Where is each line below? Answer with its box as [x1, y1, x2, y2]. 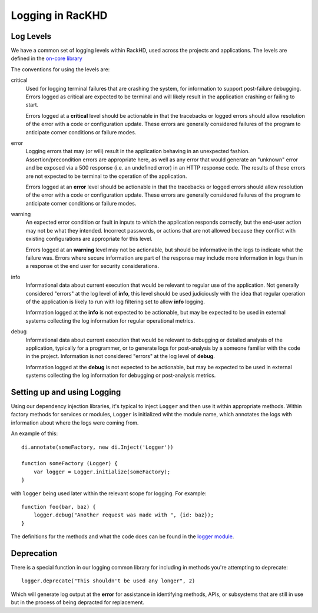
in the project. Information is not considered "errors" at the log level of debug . [25, 353, 215, 360]
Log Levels [11, 31, 52, 41]
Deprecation [11, 548, 58, 558]
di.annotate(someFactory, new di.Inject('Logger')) [21, 443, 174, 450]
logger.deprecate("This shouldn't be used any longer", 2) [21, 578, 196, 584]
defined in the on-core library [11, 55, 82, 62]
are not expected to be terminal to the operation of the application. [25, 173, 187, 180]
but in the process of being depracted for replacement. [11, 599, 144, 606]
